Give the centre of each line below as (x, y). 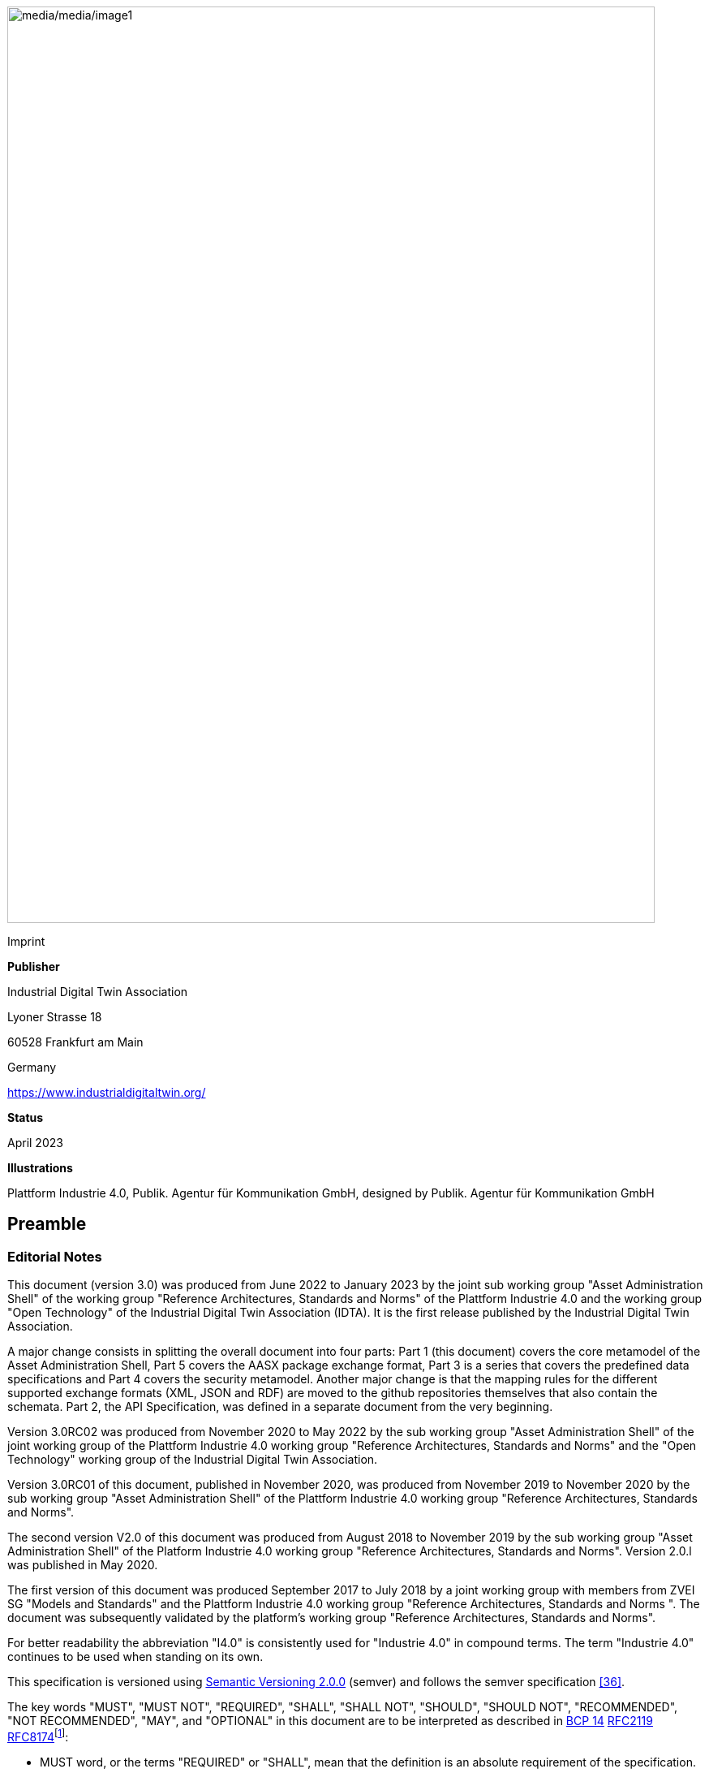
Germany (32, 1067)
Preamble (47, 1224)
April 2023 (35, 1143)
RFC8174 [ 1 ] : (38, 1736)
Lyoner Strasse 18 (55, 1017)
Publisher (34, 966)
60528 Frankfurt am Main (75, 1042)
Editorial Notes (55, 1256)
